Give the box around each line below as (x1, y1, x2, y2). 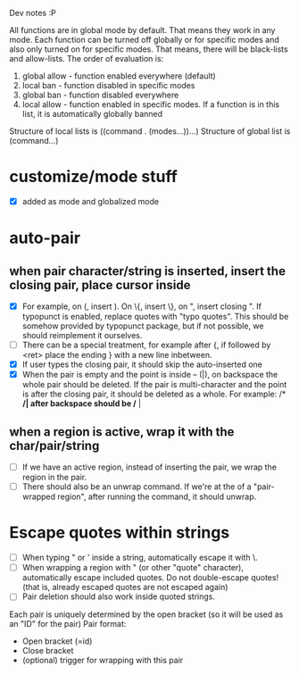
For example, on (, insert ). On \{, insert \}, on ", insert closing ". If (21, 301, 262, 312)
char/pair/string (9, 437, 100, 453)
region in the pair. (21, 472, 87, 483)
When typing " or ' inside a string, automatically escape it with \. (21, 553, 258, 563)
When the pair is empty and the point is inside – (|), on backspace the (21, 370, 278, 380)
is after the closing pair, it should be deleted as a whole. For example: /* (21, 388, 287, 400)
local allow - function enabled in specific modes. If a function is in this (21, 99, 280, 110)
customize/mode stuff (9, 167, 179, 187)
